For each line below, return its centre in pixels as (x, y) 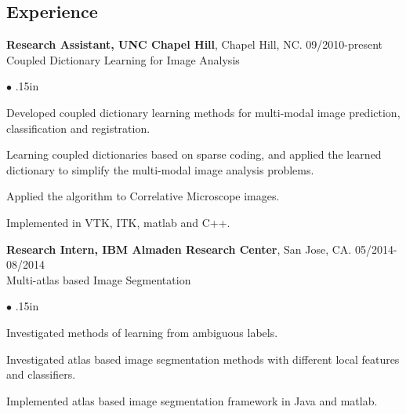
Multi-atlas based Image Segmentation (99, 279)
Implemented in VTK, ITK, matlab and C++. (118, 222)
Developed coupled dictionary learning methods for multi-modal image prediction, (203, 112)
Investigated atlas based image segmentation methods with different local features (203, 359)
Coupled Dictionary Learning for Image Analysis (123, 59)
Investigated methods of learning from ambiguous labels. (142, 332)
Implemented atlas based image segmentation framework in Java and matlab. (192, 400)
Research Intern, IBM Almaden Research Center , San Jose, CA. (179, 249)
